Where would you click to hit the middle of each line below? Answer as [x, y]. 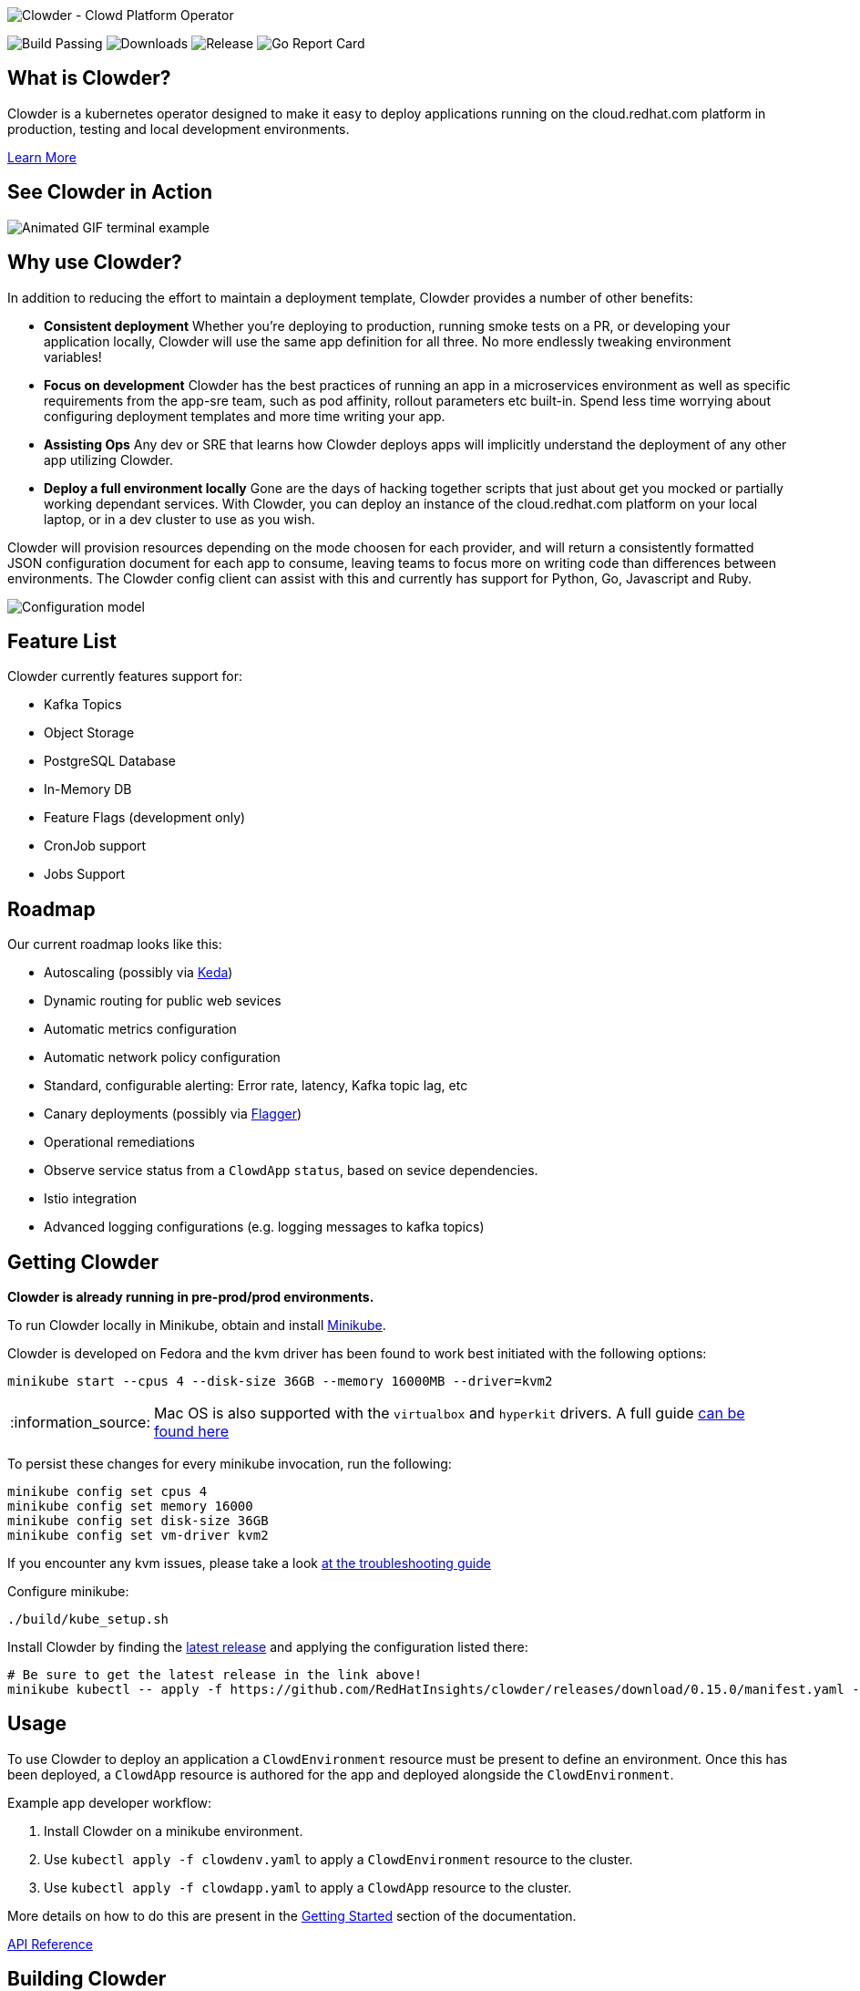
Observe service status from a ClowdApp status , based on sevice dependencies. [291, 1171]
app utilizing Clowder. [109, 459]
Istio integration [91, 1199]
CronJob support [95, 846]
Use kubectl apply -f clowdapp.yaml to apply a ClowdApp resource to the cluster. [308, 1887]
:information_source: [81, 1423]
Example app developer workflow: [110, 1802]
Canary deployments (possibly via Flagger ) [173, 1114]
